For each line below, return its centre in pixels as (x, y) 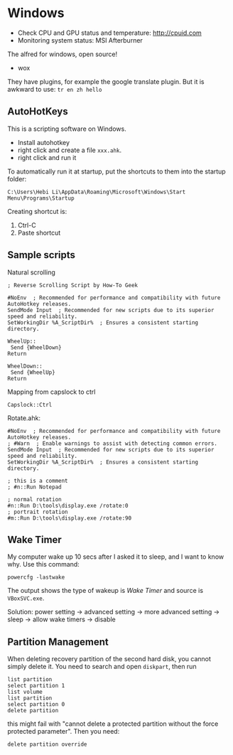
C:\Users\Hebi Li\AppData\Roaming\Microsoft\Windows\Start (97, 192)
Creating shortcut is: (37, 211)
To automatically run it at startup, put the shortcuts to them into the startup (116, 171)
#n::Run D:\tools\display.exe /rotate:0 (68, 505)
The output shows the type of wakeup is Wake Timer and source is (105, 591)
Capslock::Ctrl (30, 405)
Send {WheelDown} (36, 347)
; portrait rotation (38, 512)
